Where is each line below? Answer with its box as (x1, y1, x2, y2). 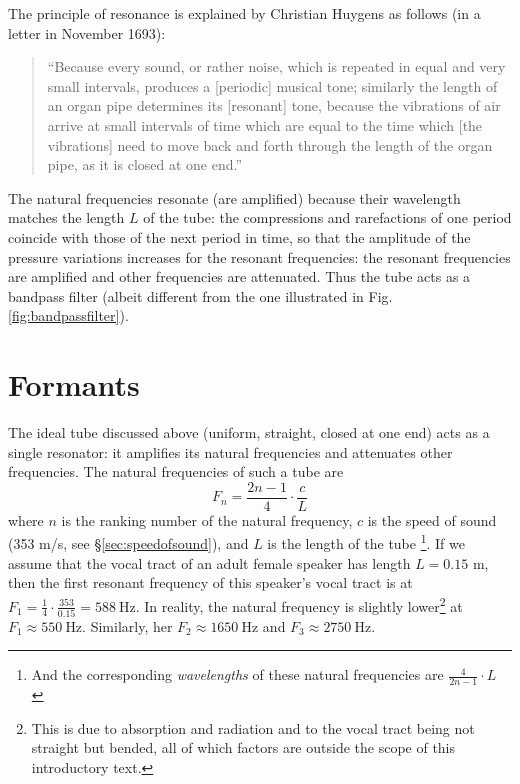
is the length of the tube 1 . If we (267, 530, 466, 554)
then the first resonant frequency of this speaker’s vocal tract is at (8, 572, 413, 593)
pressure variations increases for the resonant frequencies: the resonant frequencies (8, 246, 511, 267)
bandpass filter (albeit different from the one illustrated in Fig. (8, 285, 393, 306)
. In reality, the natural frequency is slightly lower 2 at (135, 592, 463, 616)
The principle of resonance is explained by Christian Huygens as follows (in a (8, 3, 481, 23)
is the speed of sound (367, 509, 497, 530)
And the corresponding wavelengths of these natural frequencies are (31, 664, 444, 685)
